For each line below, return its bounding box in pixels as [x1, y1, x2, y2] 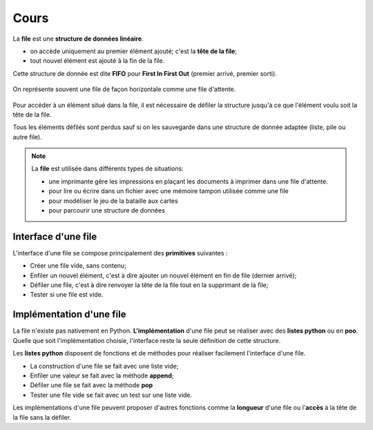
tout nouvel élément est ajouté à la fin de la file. [30, 57, 165, 65]
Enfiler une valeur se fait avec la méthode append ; [30, 371, 174, 380]
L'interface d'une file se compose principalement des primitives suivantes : [12, 248, 228, 257]
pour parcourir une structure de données [48, 206, 165, 215]
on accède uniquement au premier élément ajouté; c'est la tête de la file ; [30, 47, 238, 55]
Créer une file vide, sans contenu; [30, 262, 127, 270]
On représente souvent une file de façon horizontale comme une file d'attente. [12, 85, 236, 93]
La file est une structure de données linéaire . [12, 35, 144, 43]
